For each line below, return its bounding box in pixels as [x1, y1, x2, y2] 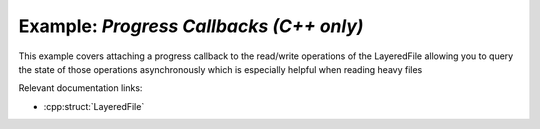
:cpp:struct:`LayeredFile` [43, 100, 145, 112]
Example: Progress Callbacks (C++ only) [18, 15, 364, 37]
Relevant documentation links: [18, 82, 143, 94]
